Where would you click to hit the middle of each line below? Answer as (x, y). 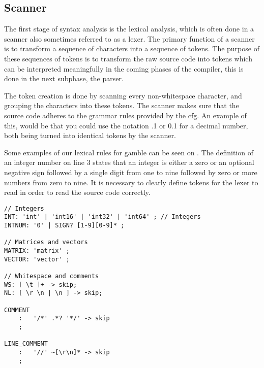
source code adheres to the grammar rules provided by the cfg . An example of (125, 115)
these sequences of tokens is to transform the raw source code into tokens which (128, 58)
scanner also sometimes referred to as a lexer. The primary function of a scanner (129, 38)
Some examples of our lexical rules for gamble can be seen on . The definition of (129, 152)
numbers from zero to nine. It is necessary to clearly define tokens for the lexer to (131, 182)
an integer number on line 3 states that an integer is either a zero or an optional (129, 162)
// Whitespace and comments (52, 276)
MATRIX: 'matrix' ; (37, 250)
